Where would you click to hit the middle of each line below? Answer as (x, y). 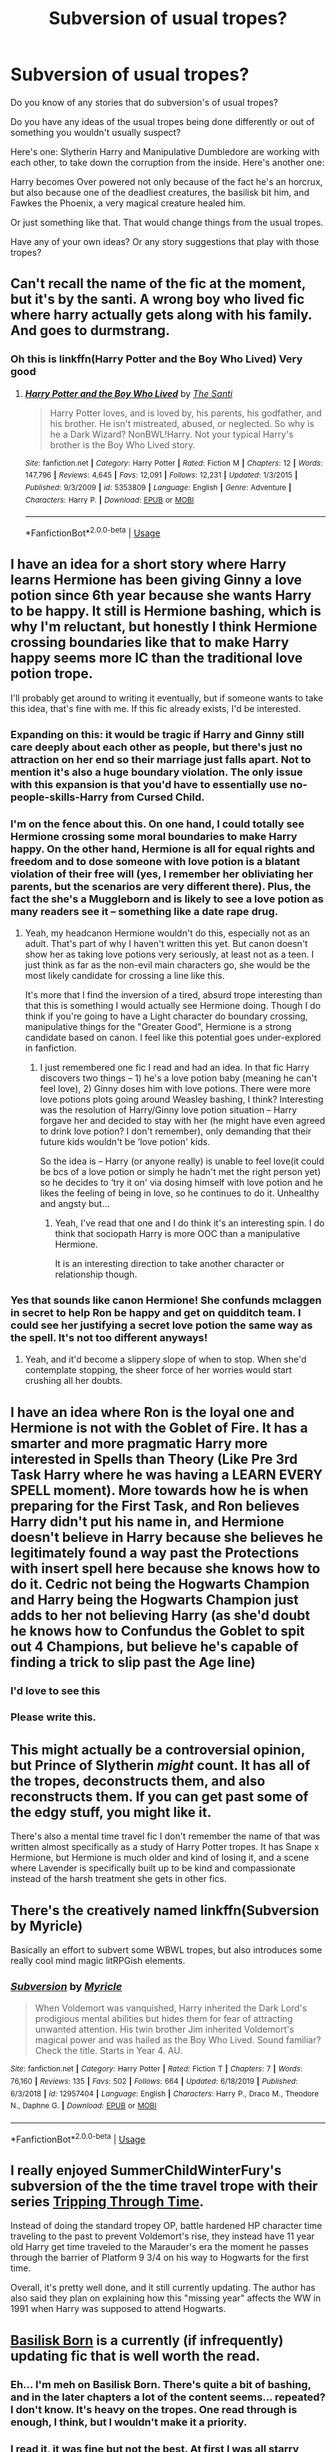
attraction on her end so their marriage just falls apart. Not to (161, 759)
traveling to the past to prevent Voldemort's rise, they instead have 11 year (162, 2236)
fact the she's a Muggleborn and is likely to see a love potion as (167, 899)
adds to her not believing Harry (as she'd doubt (160, 1615)
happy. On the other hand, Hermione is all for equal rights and (163, 849)
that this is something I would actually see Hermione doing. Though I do (173, 1005)
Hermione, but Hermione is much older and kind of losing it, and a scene (160, 1858)
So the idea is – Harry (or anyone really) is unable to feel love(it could (182, 1161)
